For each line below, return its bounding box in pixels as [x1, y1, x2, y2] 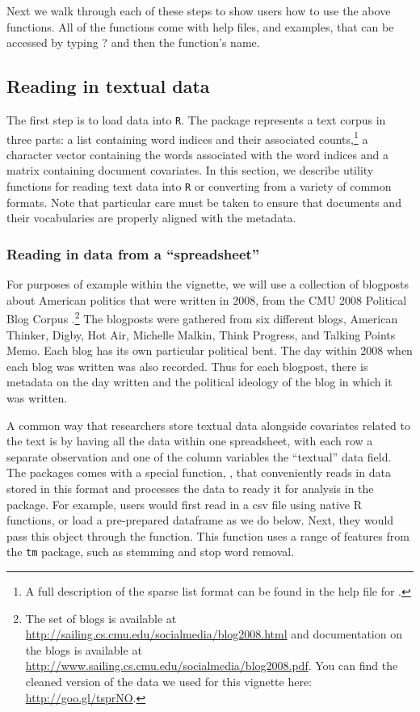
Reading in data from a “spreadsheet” [6, 243, 260, 263]
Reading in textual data [6, 74, 210, 99]
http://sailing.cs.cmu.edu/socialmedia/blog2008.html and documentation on [25, 626, 402, 642]
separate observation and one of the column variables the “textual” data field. [6, 448, 392, 465]
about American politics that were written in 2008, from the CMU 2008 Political [6, 291, 407, 308]
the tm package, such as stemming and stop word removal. [6, 543, 295, 560]
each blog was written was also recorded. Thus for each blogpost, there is [6, 357, 368, 374]
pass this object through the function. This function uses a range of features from [6, 527, 409, 544]
